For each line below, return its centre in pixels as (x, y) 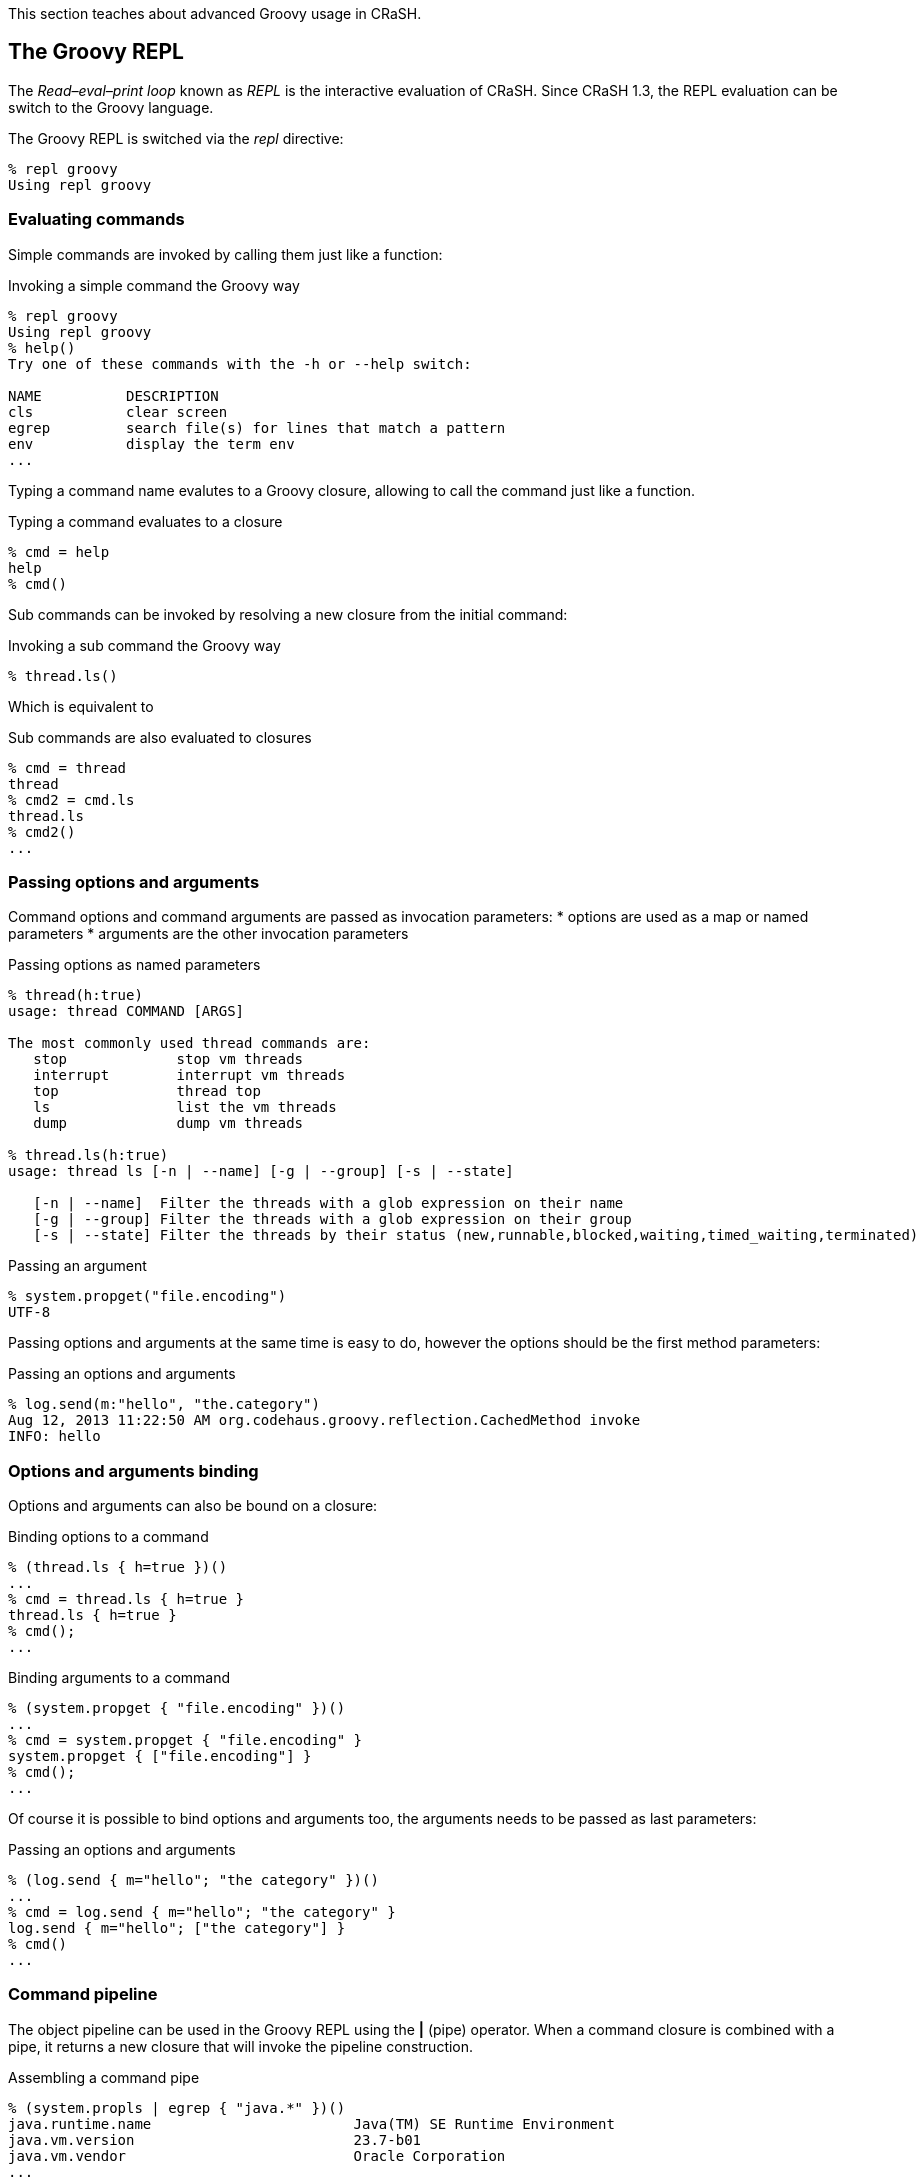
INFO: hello (54, 1436)
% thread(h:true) (75, 995)
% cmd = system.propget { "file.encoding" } (185, 1740)
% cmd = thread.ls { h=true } (126, 1599)
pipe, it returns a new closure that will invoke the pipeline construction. (241, 2046)
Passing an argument (77, 1266)
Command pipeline (83, 1994)
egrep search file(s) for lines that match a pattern (257, 427)
